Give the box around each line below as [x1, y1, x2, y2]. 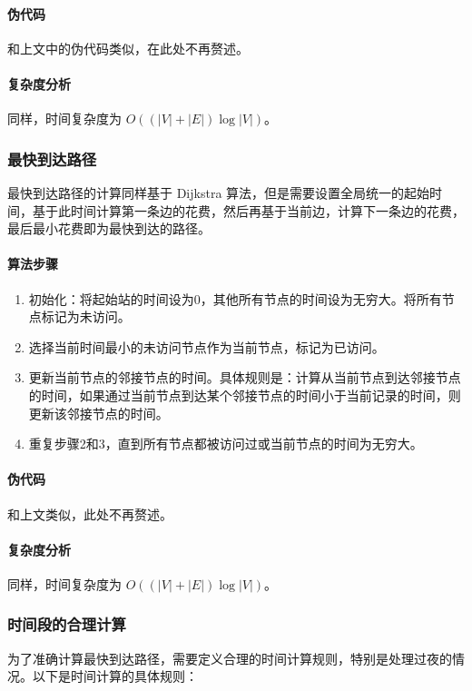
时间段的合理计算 [7, 613, 126, 636]
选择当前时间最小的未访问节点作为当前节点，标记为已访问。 [28, 337, 385, 356]
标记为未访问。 [41, 307, 131, 326]
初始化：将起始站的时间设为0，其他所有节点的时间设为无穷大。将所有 [28, 289, 442, 308]
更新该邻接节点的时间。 [28, 403, 169, 422]
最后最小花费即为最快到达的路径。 [7, 219, 211, 238]
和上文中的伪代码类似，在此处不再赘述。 [7, 38, 249, 57]
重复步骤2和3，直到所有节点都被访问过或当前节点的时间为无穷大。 [28, 434, 423, 453]
